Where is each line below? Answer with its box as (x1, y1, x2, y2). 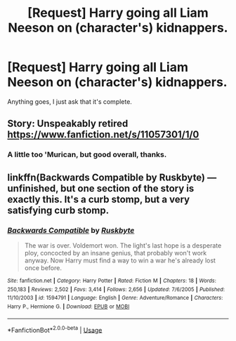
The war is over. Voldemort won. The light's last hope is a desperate (24, 241, 222, 250)
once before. (24, 263, 62, 272)
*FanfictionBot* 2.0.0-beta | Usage (7, 324, 103, 334)
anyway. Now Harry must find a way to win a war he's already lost (24, 256, 216, 265)
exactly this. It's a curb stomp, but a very (7, 193, 190, 205)
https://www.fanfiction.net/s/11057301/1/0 (7, 128, 199, 141)
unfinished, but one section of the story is (7, 182, 195, 194)
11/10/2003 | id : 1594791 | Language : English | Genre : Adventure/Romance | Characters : (7, 295, 223, 302)
